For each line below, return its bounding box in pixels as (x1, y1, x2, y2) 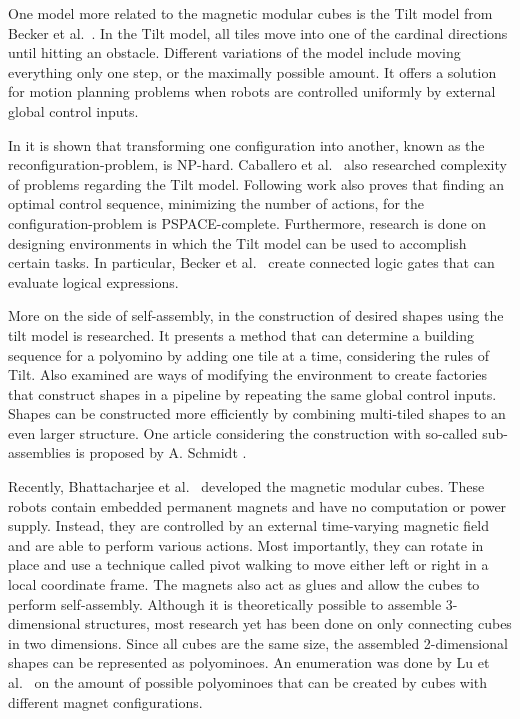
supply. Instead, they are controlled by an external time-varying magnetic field (8, 515, 489, 536)
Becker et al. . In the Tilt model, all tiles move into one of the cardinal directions (8, 22, 508, 43)
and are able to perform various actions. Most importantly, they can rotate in (8, 534, 484, 555)
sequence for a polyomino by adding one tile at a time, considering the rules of (8, 344, 490, 365)
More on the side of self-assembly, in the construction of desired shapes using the (8, 305, 504, 326)
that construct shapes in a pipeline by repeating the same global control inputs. (8, 383, 497, 404)
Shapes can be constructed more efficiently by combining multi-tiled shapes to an (8, 403, 506, 424)
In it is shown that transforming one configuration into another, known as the (8, 134, 485, 155)
